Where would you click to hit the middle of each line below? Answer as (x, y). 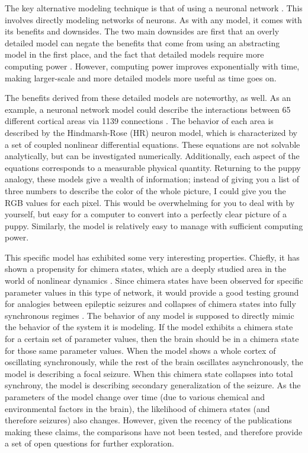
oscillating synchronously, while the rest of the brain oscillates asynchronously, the (154, 362)
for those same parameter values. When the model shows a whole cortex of (140, 350)
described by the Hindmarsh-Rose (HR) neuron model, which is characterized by (151, 132)
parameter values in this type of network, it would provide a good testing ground (152, 292)
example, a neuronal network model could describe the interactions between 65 (148, 109)
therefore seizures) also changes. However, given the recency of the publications (148, 420)
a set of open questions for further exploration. (89, 443)
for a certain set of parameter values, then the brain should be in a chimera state (152, 339)
